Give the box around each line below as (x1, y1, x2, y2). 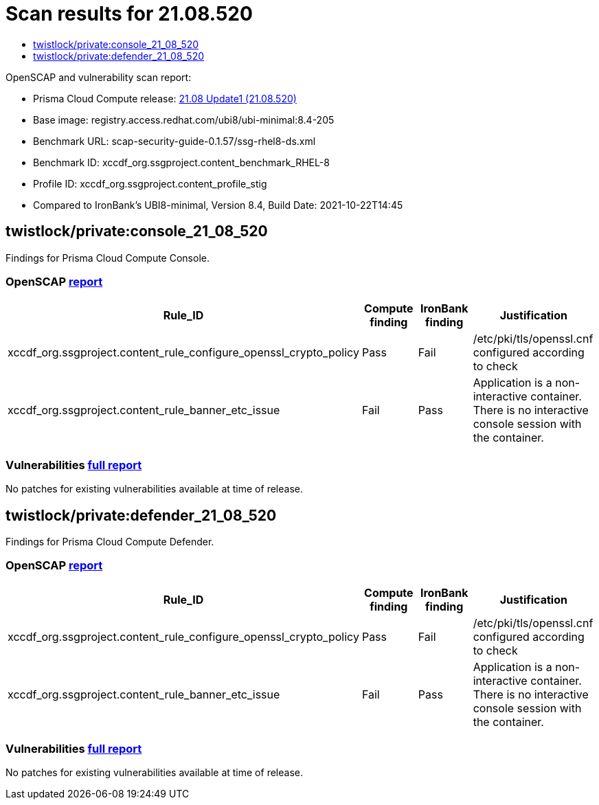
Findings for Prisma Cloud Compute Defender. (5, 535, 214, 547)
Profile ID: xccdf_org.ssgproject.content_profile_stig (33, 177, 267, 190)
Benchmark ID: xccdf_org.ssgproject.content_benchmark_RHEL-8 (33, 156, 330, 168)
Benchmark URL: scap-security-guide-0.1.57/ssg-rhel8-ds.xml (33, 135, 316, 147)
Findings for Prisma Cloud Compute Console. (5, 251, 210, 264)
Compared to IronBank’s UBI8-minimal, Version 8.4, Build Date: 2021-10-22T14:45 (33, 199, 403, 211)
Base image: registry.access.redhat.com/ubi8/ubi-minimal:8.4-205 (33, 113, 335, 126)
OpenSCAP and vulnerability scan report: (5, 71, 192, 83)
